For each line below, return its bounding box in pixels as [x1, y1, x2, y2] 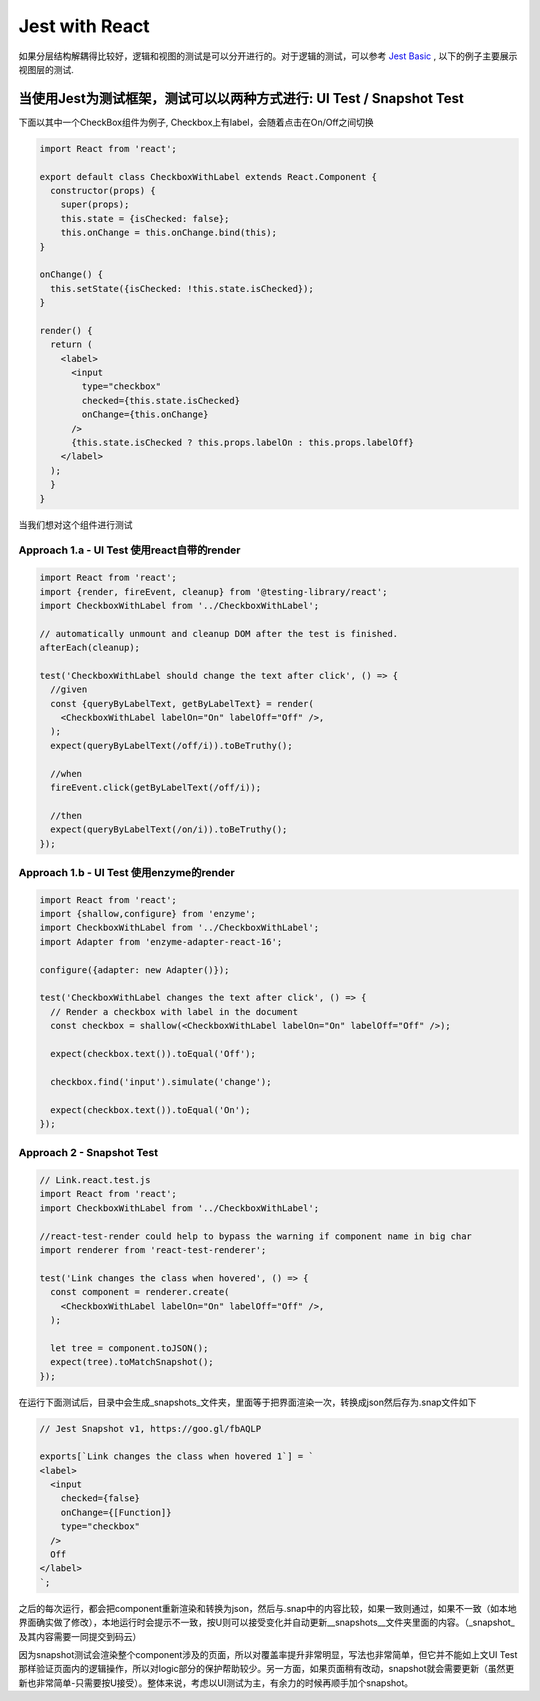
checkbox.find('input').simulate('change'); [50, 1076, 272, 1087]
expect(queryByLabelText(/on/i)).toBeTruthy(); [50, 824, 288, 835]
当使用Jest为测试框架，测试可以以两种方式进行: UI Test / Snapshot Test [18, 90, 464, 107]
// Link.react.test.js [39, 1175, 151, 1186]
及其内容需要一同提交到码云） [18, 1630, 142, 1642]
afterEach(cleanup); [39, 642, 140, 654]
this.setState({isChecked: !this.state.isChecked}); [50, 283, 314, 294]
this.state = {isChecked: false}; [60, 213, 230, 224]
